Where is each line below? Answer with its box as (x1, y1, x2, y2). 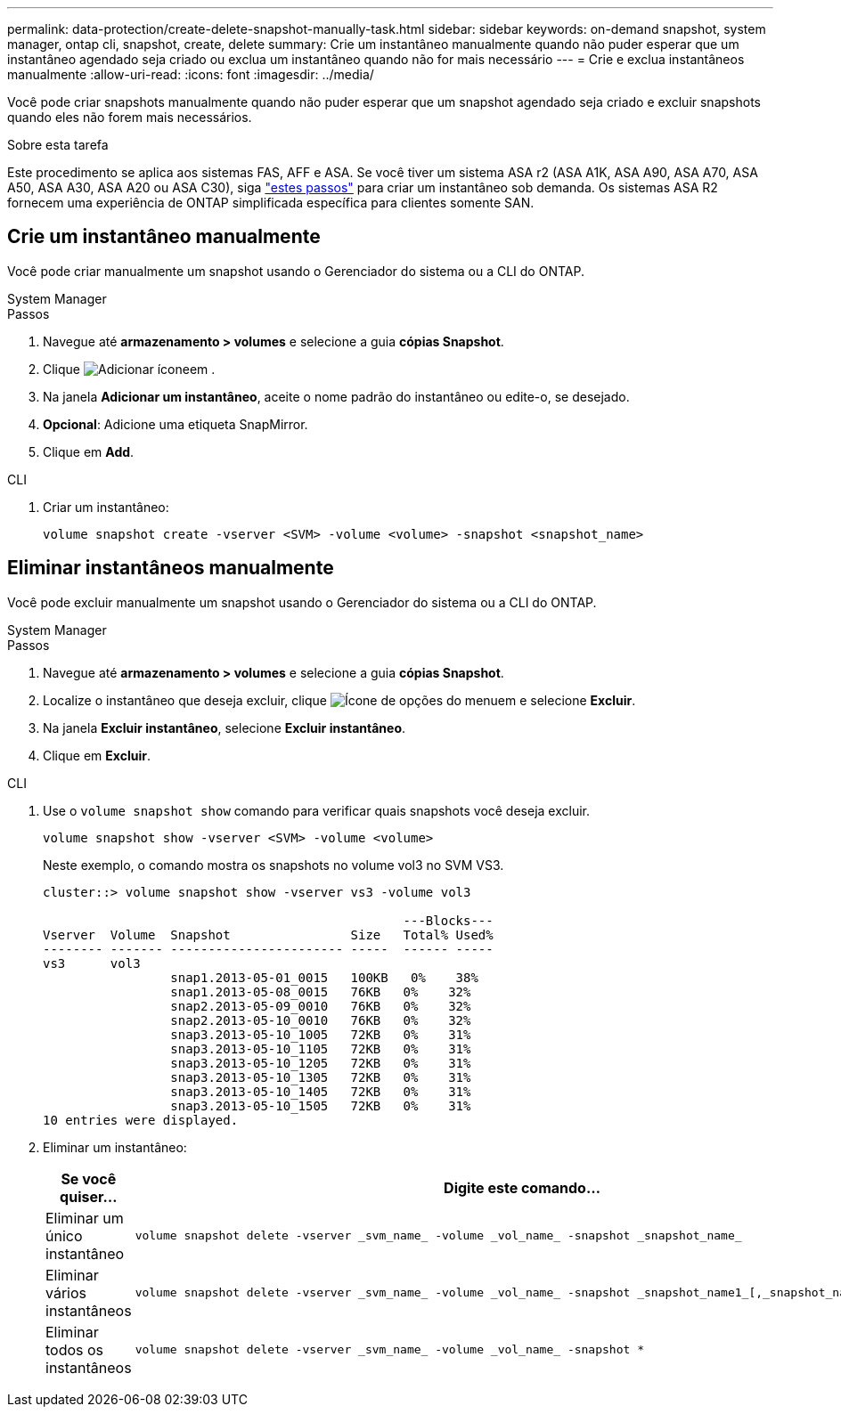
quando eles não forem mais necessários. (7, 110, 252, 125)
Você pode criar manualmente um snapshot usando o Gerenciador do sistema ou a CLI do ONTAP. (7, 263, 584, 279)
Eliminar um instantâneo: (43, 1139, 187, 1155)
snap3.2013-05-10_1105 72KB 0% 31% (170, 1041, 471, 1056)
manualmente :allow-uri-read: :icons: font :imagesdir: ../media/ (7, 67, 374, 82)
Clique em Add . (43, 443, 135, 459)
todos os (45, 1340, 104, 1359)
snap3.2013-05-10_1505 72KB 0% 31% (170, 1098, 471, 1113)
